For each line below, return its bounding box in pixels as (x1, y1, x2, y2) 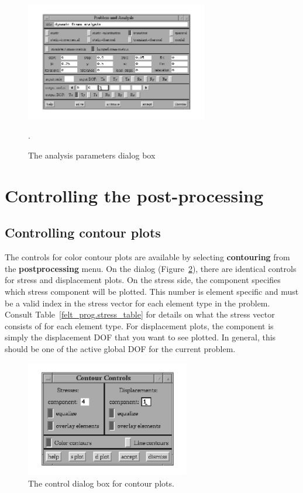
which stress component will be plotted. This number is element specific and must (5, 285, 299, 297)
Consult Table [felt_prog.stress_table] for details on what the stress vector (5, 308, 275, 320)
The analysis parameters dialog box (28, 149, 156, 161)
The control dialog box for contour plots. (28, 477, 174, 489)
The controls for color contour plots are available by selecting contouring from (5, 251, 290, 263)
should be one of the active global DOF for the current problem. (5, 342, 236, 354)
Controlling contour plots (5, 223, 161, 242)
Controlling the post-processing (5, 183, 264, 207)
